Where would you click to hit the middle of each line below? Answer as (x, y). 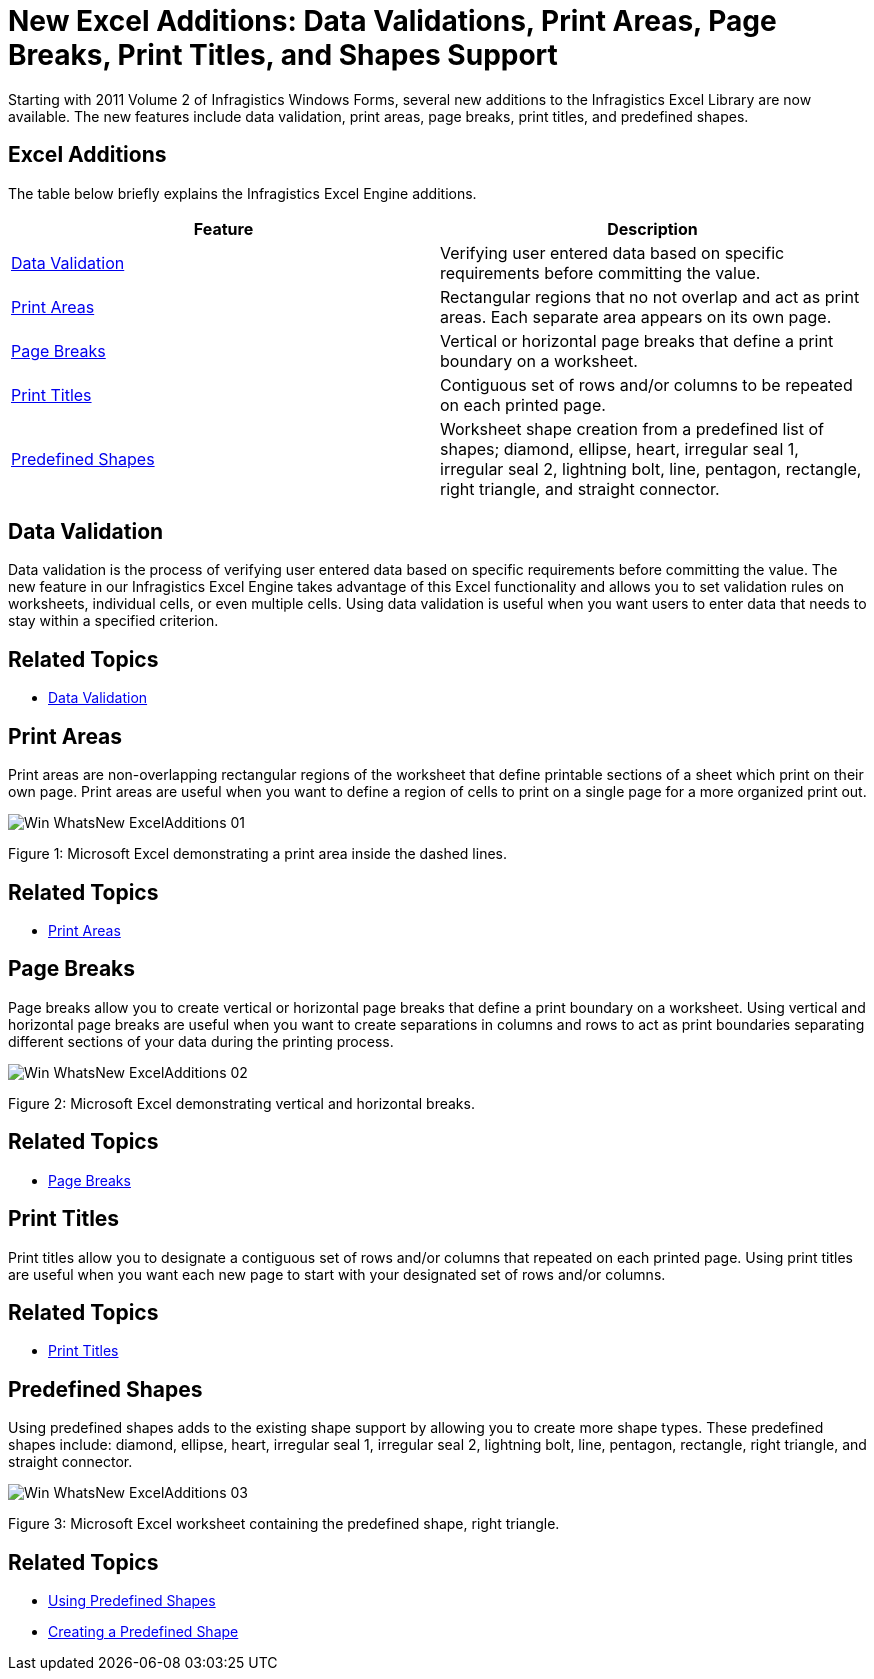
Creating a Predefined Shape (143, 1632)
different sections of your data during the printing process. (201, 1041)
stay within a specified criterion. (113, 621)
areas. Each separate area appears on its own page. (636, 316)
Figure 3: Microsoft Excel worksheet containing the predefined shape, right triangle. (284, 1524)
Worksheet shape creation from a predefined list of (632, 428)
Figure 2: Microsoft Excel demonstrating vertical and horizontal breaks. (241, 1103)
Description (652, 228)
